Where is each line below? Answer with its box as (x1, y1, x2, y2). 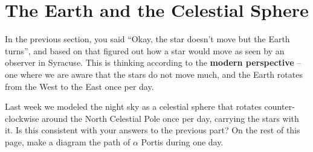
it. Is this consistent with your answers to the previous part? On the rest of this (5, 124, 300, 136)
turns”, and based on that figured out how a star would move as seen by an (5, 44, 285, 57)
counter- (264, 100, 295, 113)
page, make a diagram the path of (5, 135, 131, 148)
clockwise (5, 112, 39, 124)
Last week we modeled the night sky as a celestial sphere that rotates (5, 100, 262, 113)
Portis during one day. (141, 135, 224, 148)
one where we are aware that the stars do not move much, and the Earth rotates (5, 68, 303, 80)
